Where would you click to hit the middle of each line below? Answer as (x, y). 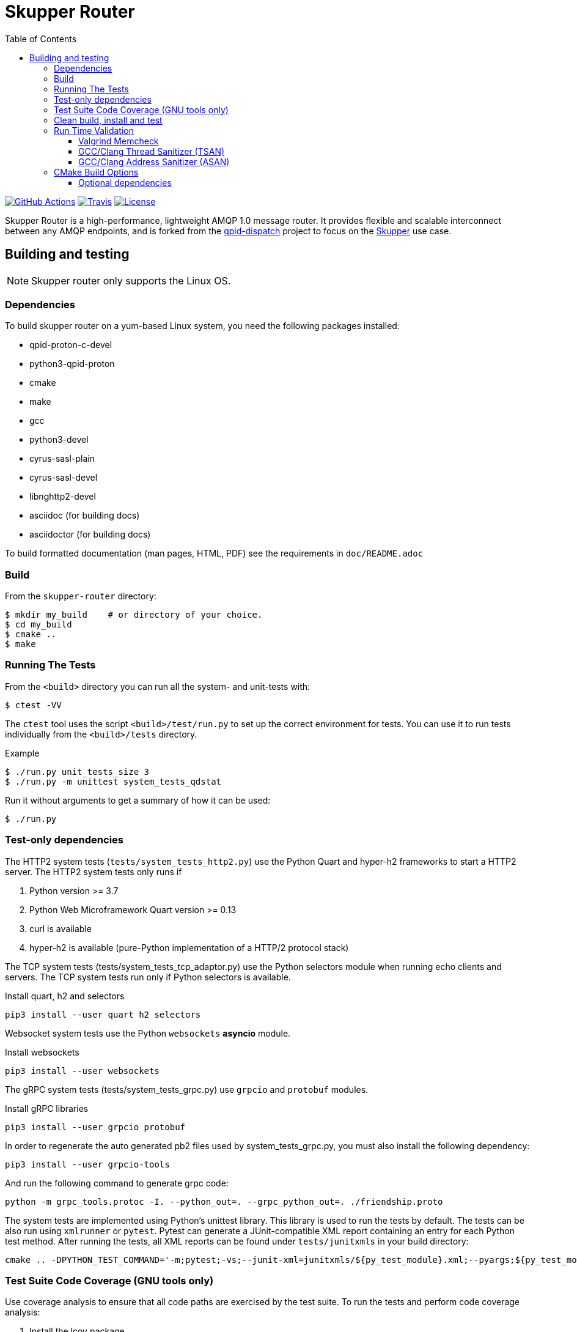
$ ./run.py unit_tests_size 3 (77, 771)
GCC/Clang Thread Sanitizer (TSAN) (152, 151)
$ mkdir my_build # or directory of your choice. (134, 615)
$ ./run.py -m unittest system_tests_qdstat (113, 781)
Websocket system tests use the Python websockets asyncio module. (148, 1033)
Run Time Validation (94, 130)
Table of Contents (41, 39)
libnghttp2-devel (63, 497)
